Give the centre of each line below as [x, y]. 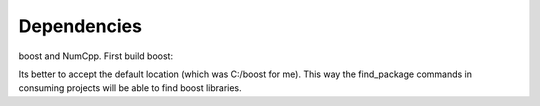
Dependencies [80, 26]
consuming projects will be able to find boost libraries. [130, 88]
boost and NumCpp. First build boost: [96, 56]
